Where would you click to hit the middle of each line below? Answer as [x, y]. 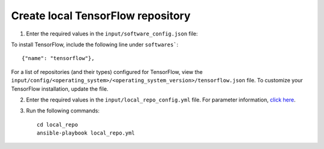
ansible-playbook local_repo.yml [86, 133]
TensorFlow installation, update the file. [60, 89]
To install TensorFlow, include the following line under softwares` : [95, 44]
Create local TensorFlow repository [101, 16]
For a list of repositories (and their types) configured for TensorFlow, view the [107, 71]
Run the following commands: [63, 111]
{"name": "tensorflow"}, [58, 58]
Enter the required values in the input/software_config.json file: [112, 34]
